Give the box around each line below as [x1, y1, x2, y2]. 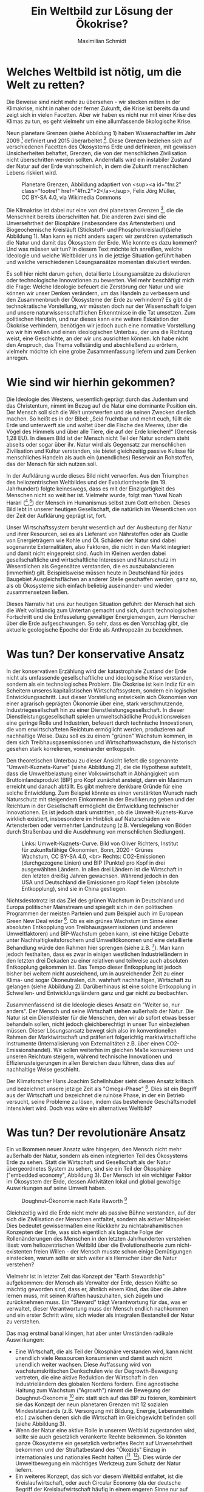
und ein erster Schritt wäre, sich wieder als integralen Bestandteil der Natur [6, 1311, 195, 1319]
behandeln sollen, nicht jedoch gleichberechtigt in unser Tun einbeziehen [6, 1020, 190, 1028]
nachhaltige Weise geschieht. [6, 1065, 80, 1073]
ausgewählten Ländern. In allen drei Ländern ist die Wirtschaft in [21, 865, 183, 873]
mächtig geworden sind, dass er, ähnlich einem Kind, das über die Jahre [6, 1286, 187, 1293]
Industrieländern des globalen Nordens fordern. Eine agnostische [15, 1380, 179, 1388]
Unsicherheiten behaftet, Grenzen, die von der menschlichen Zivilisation [6, 150, 187, 157]
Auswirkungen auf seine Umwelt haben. [6, 1185, 106, 1192]
